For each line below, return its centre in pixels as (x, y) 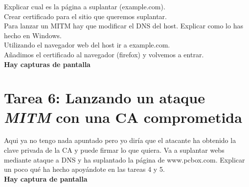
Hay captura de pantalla (46, 178)
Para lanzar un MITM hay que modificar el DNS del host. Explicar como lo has (124, 26)
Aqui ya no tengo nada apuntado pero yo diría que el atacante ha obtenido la (120, 140)
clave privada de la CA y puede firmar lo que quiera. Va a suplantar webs (114, 150)
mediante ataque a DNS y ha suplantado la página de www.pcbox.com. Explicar (124, 159)
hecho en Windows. (33, 35)
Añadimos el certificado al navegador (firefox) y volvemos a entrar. (104, 54)
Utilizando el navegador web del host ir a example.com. (87, 45)
